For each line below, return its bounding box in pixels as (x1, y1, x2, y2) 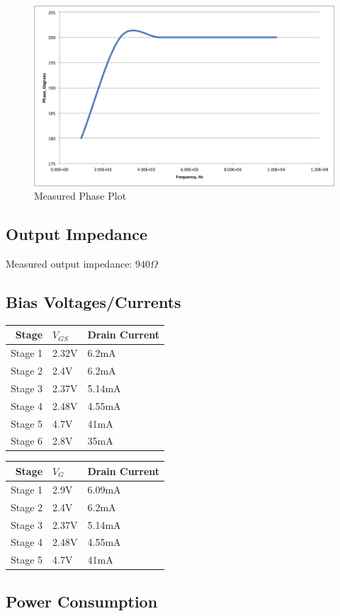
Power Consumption (6, 590, 158, 612)
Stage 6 (11, 433, 43, 448)
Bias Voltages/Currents (6, 291, 181, 313)
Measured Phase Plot (34, 188, 127, 203)
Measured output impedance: (6, 256, 132, 271)
